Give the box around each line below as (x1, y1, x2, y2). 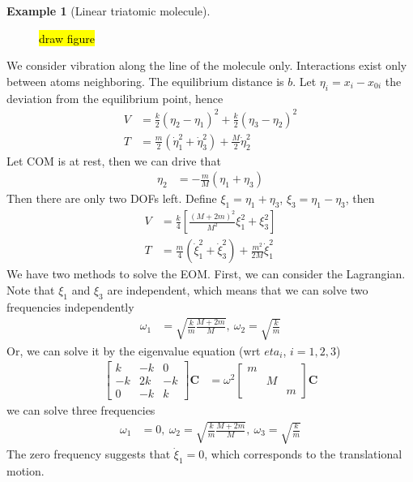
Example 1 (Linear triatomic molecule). (6, 2, 211, 19)
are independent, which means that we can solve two (107, 281, 368, 298)
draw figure (39, 29, 95, 46)
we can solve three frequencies (6, 402, 155, 419)
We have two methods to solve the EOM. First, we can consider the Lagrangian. (6, 265, 406, 282)
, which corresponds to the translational (204, 445, 402, 463)
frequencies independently (6, 298, 134, 315)
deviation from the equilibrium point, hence (6, 89, 224, 106)
